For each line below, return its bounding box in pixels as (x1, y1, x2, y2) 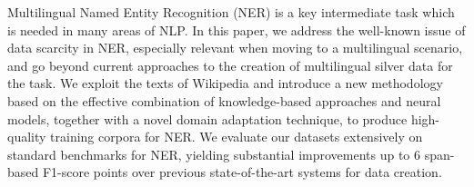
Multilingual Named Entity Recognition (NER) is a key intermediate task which (7, 3, 455, 21)
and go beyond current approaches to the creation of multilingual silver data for (7, 55, 453, 74)
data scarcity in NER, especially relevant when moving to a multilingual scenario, (7, 38, 463, 57)
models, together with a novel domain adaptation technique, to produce (7, 109, 408, 128)
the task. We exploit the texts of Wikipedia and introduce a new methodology (7, 74, 443, 93)
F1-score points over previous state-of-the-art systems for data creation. (42, 162, 442, 182)
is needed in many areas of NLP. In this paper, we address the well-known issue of (7, 20, 466, 39)
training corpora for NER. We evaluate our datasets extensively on (50, 127, 423, 146)
